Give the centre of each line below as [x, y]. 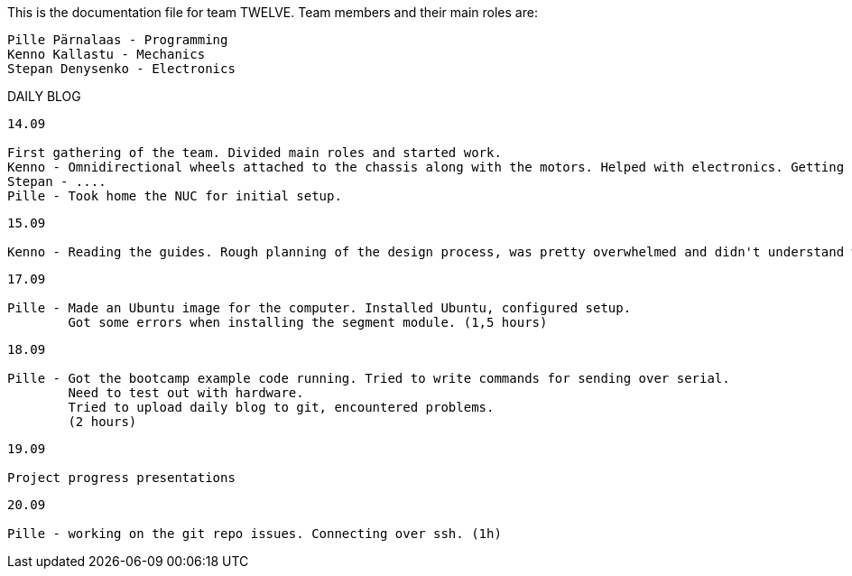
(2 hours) [102, 422]
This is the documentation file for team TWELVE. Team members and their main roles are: [273, 12]
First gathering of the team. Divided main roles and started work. [255, 153]
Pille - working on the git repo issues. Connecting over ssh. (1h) [255, 534]
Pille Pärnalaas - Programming [118, 40]
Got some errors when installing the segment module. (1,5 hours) [308, 322]
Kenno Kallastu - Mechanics [106, 54]
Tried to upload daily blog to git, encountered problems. [281, 407]
